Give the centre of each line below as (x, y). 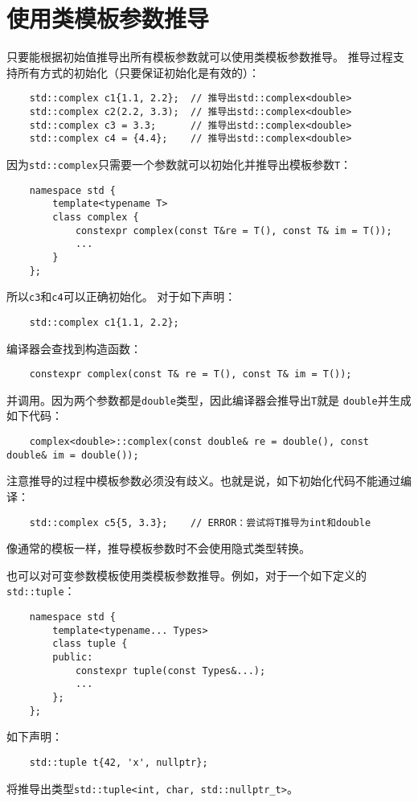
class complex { (96, 217)
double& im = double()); (73, 455)
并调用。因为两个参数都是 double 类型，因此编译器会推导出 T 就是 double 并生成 (209, 399)
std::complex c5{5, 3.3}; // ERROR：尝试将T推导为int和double (200, 522)
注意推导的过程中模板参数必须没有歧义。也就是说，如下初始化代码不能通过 (203, 481)
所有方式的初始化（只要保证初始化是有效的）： (138, 72)
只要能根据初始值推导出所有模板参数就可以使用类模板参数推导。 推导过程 (200, 57)
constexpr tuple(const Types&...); (170, 670)
